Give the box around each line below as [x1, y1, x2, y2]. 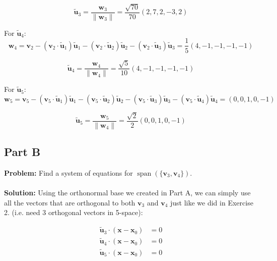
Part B [4, 144, 41, 160]
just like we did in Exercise [170, 197, 253, 207]
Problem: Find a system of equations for [4, 167, 133, 178]
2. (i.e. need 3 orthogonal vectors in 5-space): [4, 207, 143, 218]
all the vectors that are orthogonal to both [4, 197, 135, 207]
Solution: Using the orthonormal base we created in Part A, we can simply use [4, 187, 251, 198]
